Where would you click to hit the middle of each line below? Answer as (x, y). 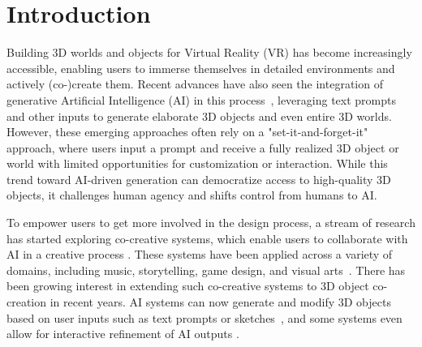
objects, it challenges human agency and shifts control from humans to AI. (192, 195)
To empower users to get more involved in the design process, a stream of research (211, 223)
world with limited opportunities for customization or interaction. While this (197, 163)
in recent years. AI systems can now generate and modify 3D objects (220, 302)
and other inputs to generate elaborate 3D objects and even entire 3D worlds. (199, 116)
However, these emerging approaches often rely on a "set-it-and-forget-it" (187, 132)
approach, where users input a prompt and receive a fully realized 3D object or (203, 147)
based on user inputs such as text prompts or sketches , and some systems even (205, 317)
